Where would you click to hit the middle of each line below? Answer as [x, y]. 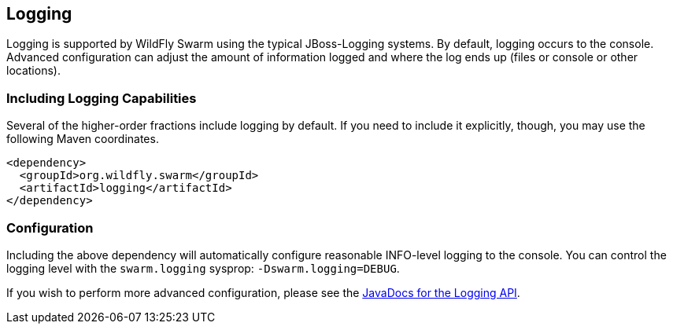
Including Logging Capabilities [102, 98]
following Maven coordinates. [83, 139]
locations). [33, 71]
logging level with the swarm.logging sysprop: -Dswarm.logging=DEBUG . [203, 268]
